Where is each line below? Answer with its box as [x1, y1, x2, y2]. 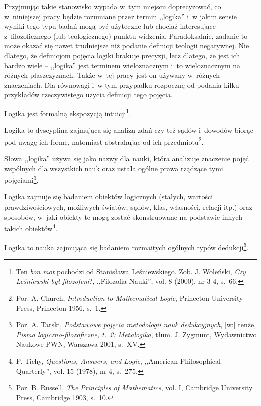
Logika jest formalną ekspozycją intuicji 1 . [4, 106, 132, 118]
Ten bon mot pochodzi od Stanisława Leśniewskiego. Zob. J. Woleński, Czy [16, 266, 246, 276]
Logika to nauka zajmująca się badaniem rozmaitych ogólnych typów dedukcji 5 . [4, 240, 249, 252]
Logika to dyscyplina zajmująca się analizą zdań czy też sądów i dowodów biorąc [4, 125, 254, 135]
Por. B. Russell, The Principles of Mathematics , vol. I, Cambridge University [16, 382, 253, 393]
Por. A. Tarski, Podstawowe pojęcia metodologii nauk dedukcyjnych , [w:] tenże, [16, 319, 256, 330]
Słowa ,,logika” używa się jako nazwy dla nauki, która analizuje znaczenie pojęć [4, 153, 249, 164]
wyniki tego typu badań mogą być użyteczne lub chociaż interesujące [4, 21, 216, 31]
